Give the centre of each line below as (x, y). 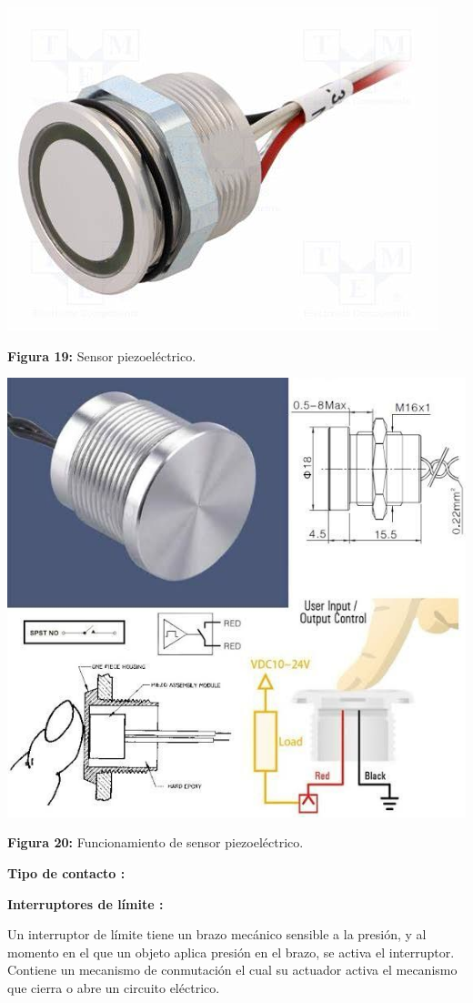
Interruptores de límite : (86, 903)
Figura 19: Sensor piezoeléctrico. (102, 355)
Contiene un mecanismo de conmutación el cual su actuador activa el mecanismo (232, 970)
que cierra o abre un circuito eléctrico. (114, 987)
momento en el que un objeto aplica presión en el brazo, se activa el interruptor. (231, 952)
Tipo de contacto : (66, 873)
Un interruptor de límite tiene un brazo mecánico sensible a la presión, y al (217, 934)
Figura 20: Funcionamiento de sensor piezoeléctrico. (156, 842)
